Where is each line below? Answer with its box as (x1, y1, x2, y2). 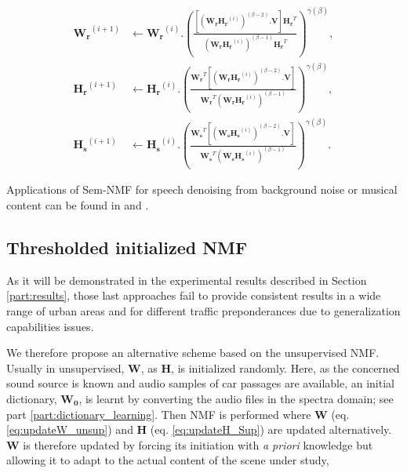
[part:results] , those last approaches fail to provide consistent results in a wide (6, 287, 381, 304)
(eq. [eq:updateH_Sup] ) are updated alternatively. (150, 421, 392, 438)
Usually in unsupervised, (6, 359, 125, 376)
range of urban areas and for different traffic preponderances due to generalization (6, 303, 401, 319)
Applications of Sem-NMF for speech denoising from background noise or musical (6, 181, 398, 198)
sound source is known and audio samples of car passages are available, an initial (6, 375, 394, 391)
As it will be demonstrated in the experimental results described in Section (6, 271, 367, 288)
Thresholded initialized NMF (6, 235, 248, 260)
